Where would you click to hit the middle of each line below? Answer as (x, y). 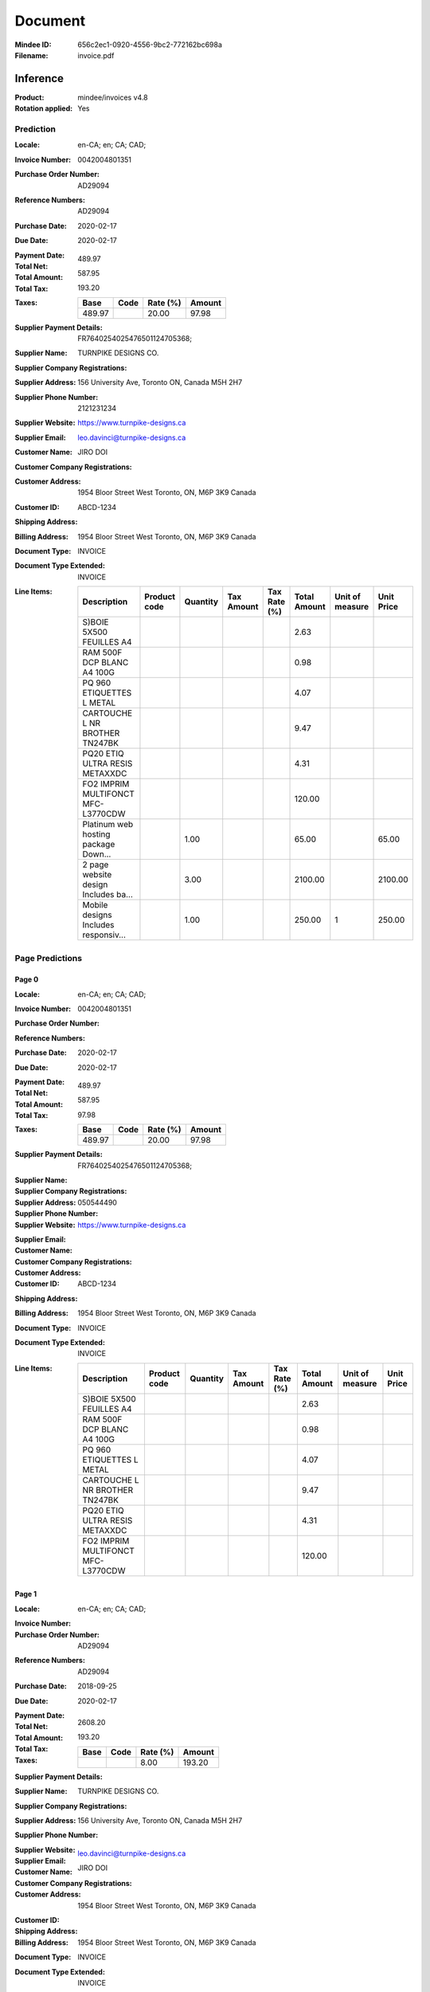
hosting (96, 834)
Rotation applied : (44, 108)
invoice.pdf (96, 55)
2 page (96, 865)
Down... (97, 854)
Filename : (31, 55)
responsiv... (104, 935)
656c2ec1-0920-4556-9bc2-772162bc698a (150, 45)
